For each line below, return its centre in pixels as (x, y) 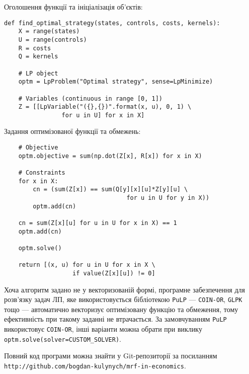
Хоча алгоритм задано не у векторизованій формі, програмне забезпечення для (124, 289)
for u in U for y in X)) (168, 198)
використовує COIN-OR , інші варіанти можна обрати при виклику (103, 329)
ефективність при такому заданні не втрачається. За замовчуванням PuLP (115, 319)
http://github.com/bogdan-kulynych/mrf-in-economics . (95, 365)
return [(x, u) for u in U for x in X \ (87, 265)
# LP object (38, 73)
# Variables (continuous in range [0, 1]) (90, 98)
